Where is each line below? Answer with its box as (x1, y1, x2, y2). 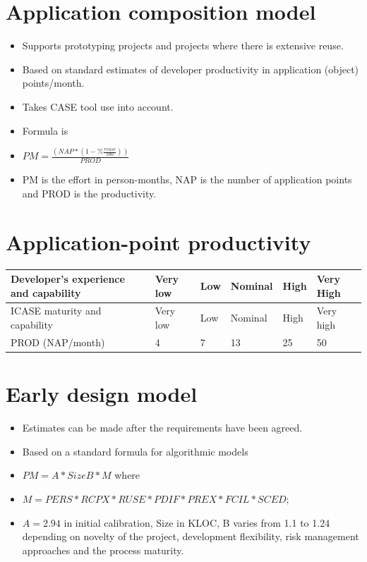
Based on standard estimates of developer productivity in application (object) (22, 61, 359, 76)
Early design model (6, 379, 198, 408)
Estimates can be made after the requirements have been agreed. (22, 420, 303, 435)
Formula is (22, 123, 68, 138)
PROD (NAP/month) (11, 334, 105, 349)
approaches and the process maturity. (22, 542, 184, 557)
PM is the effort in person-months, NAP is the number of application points (22, 172, 352, 187)
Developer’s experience (11, 271, 125, 286)
